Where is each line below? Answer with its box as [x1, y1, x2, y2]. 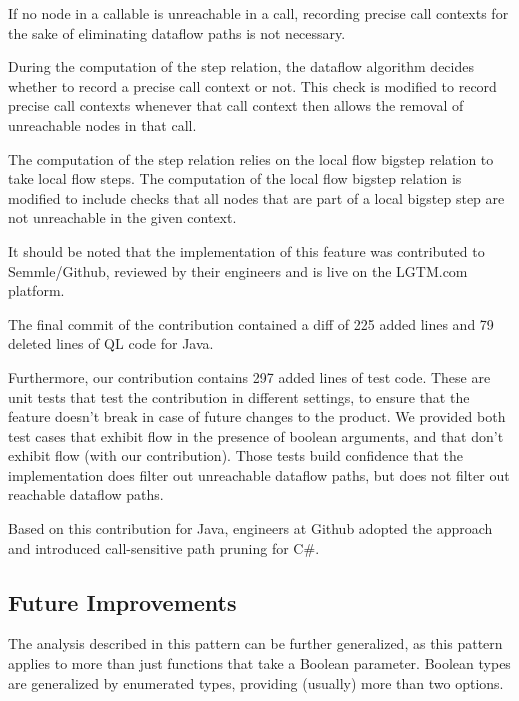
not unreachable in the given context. [8, 207, 237, 228]
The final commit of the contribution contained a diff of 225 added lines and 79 [8, 313, 494, 334]
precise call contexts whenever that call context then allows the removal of [8, 95, 464, 116]
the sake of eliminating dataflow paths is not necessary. [8, 22, 346, 43]
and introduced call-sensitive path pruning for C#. [8, 537, 320, 558]
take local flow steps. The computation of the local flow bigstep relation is [8, 168, 462, 189]
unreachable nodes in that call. [8, 114, 197, 135]
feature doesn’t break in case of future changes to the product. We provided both [8, 406, 506, 427]
